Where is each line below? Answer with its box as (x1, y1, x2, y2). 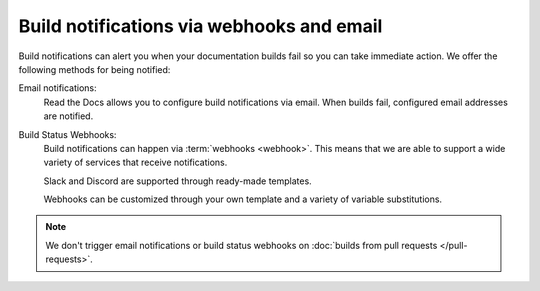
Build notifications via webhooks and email (18, 15, 383, 37)
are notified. (43, 110, 94, 122)
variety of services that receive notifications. (43, 156, 228, 169)
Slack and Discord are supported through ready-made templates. (43, 175, 312, 187)
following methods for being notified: (18, 63, 171, 75)
